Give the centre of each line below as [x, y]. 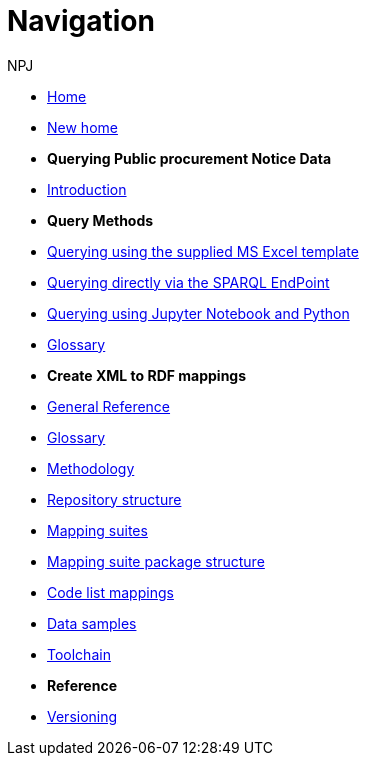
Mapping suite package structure [156, 561]
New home [82, 127]
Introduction [87, 189]
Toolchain [79, 654]
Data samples [92, 623]
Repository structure [114, 499]
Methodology [91, 468]
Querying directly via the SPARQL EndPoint [188, 282]
